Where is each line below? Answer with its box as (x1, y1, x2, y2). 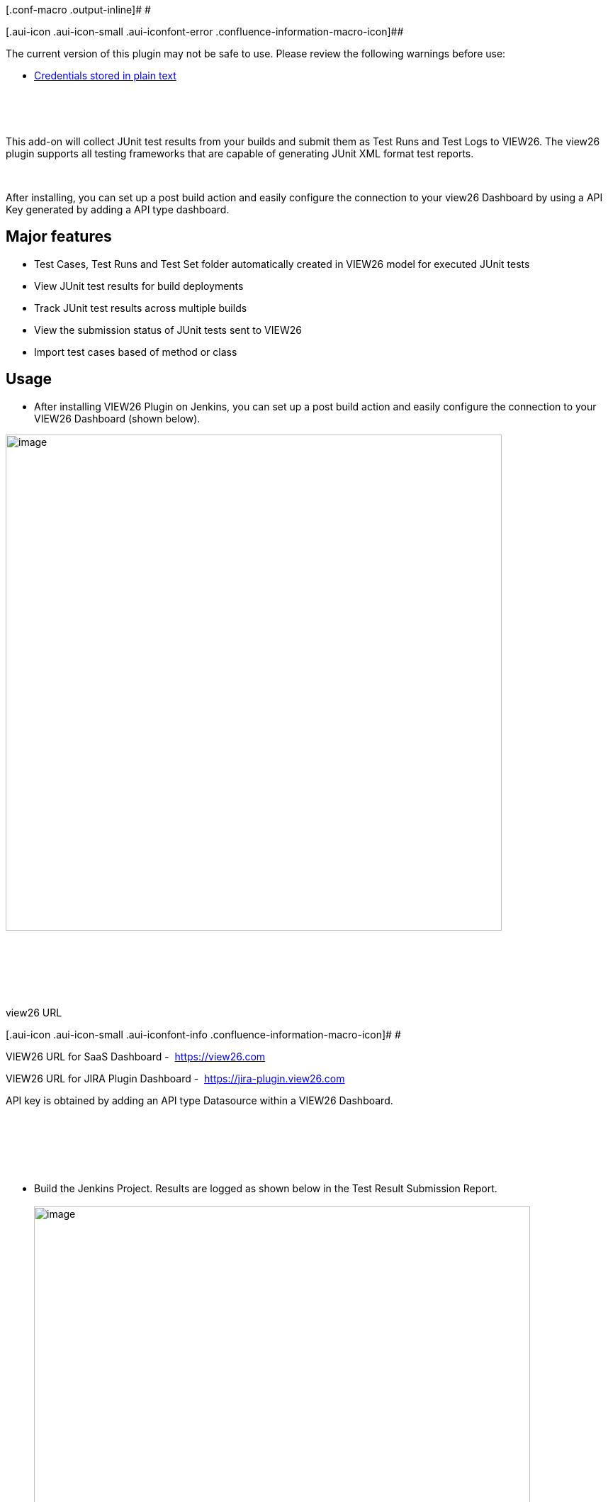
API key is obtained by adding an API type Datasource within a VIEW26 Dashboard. (6, 1094, 393, 1106)
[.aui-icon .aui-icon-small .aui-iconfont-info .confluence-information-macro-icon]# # (6, 1028, 401, 1041)
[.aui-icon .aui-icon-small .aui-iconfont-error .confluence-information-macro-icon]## (6, 26, 404, 38)
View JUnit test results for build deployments (34, 279, 244, 292)
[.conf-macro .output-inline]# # (6, 4, 151, 16)
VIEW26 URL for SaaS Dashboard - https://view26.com (6, 1050, 266, 1063)
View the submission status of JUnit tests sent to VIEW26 (34, 323, 302, 336)
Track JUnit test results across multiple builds (34, 301, 247, 314)
